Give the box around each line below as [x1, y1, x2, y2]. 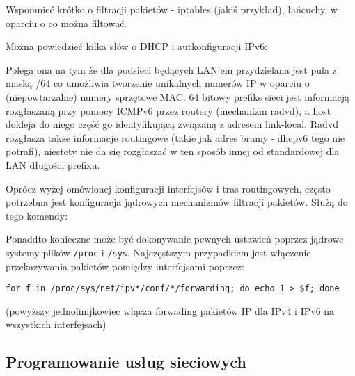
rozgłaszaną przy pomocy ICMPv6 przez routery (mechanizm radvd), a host [6, 103, 331, 117]
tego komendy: [6, 208, 68, 222]
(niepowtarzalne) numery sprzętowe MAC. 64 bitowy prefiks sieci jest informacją [6, 89, 349, 104]
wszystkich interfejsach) [6, 317, 106, 332]
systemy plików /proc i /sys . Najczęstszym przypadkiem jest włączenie [6, 245, 311, 259]
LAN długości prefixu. [6, 157, 100, 172]
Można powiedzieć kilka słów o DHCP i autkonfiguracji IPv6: [6, 39, 268, 54]
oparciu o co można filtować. [6, 15, 127, 30]
